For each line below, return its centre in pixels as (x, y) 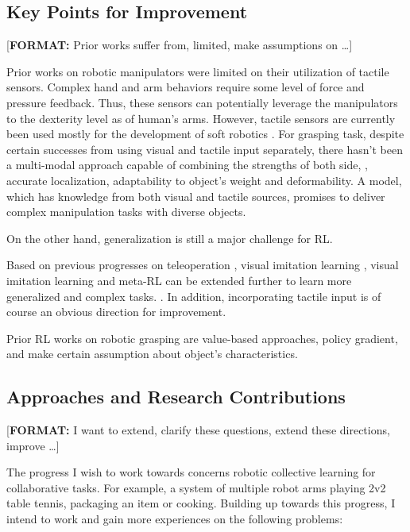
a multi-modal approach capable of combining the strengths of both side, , (187, 165)
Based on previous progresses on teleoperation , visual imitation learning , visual (203, 265)
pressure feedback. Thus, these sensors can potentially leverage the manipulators (202, 102)
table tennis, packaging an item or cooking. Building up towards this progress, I (201, 503)
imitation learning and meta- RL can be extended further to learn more (179, 280)
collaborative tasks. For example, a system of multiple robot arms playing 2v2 (196, 487)
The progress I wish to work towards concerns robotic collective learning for (191, 472)
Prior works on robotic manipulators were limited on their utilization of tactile (198, 71)
